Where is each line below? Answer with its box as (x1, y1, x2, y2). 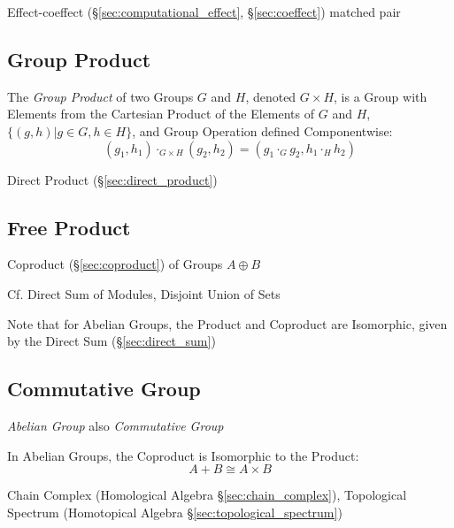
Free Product (7, 213, 131, 241)
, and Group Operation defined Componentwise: (132, 121, 393, 140)
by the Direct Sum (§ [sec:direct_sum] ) (7, 332, 216, 350)
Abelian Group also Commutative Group (7, 416, 224, 434)
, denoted (245, 87, 296, 105)
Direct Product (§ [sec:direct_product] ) (7, 170, 218, 188)
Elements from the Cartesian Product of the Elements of (7, 104, 315, 123)
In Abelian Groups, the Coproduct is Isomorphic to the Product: (7, 446, 359, 464)
